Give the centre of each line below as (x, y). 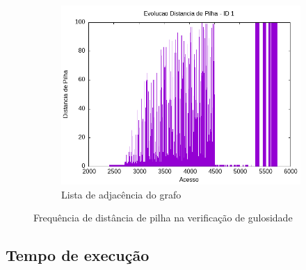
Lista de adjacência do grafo (121, 194)
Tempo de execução (78, 255)
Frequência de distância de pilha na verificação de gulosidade (163, 218)
